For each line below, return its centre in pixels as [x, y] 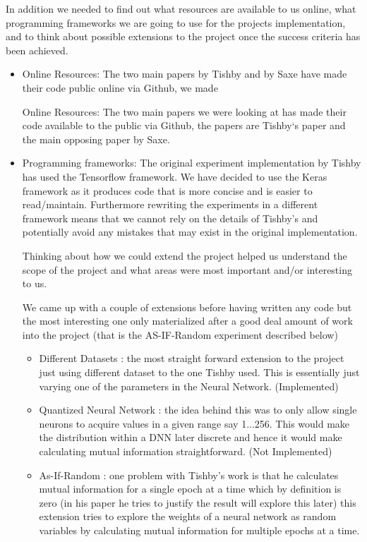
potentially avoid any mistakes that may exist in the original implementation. [190, 232]
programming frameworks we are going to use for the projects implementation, [176, 22]
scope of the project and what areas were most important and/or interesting [187, 269]
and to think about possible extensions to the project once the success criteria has [183, 36]
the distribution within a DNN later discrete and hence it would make [191, 437]
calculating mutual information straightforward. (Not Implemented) [186, 451]
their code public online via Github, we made [120, 87]
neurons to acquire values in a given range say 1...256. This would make [194, 423]
